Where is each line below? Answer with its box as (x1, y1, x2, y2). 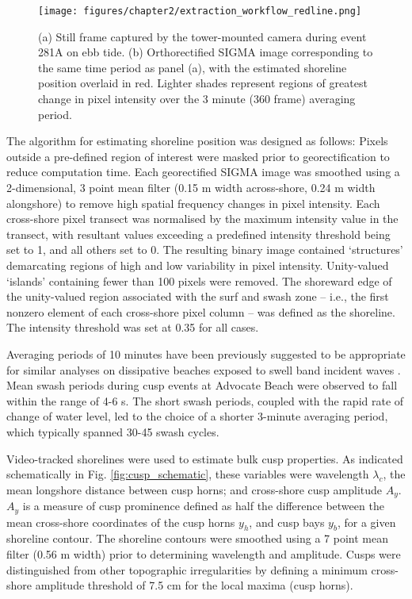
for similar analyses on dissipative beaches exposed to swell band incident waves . (6, 361, 401, 378)
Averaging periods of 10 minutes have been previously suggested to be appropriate (6, 345, 406, 362)
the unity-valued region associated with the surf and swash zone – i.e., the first (6, 288, 389, 305)
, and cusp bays (249, 513, 325, 530)
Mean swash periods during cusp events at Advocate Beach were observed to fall (6, 377, 398, 394)
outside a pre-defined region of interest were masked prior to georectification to (6, 148, 390, 164)
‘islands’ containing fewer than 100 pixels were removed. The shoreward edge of (6, 272, 392, 289)
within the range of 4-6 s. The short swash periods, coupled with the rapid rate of (6, 392, 404, 409)
